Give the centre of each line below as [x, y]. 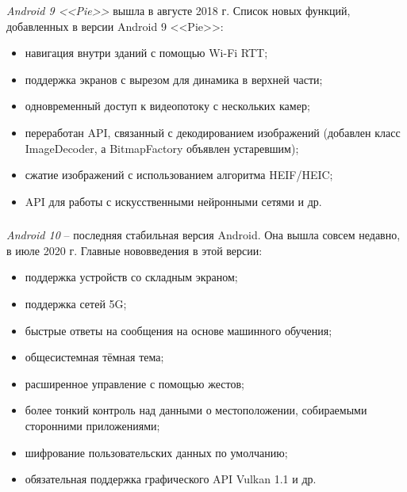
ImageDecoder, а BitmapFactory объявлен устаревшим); [162, 148]
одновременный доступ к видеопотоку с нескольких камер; [167, 106]
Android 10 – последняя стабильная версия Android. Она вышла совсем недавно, [203, 235]
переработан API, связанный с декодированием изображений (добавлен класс [213, 132]
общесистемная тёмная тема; [94, 357]
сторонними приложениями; [92, 426]
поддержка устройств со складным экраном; [131, 277]
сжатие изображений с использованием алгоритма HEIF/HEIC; [179, 175]
